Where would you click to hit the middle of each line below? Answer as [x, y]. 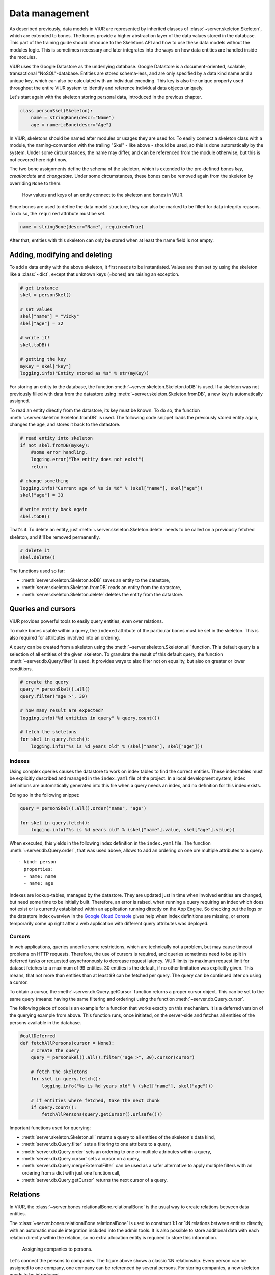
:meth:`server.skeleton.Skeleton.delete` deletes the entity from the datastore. [103, 595]
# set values [36, 309]
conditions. [21, 669]
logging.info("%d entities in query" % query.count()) [90, 718]
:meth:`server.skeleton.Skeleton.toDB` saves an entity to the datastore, [96, 580]
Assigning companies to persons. [57, 1249]
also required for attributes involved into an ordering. [65, 638]
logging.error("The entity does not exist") [87, 460]
